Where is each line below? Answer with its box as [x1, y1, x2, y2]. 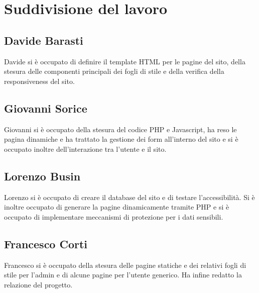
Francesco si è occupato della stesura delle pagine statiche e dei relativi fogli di [4, 259, 246, 270]
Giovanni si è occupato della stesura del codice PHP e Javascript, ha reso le [4, 124, 237, 134]
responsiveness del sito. [4, 75, 75, 86]
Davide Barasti [4, 32, 83, 48]
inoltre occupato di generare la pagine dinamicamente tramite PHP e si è [4, 202, 229, 212]
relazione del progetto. [4, 279, 73, 289]
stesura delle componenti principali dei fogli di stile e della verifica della [4, 66, 224, 76]
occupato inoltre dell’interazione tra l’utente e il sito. [4, 143, 167, 154]
